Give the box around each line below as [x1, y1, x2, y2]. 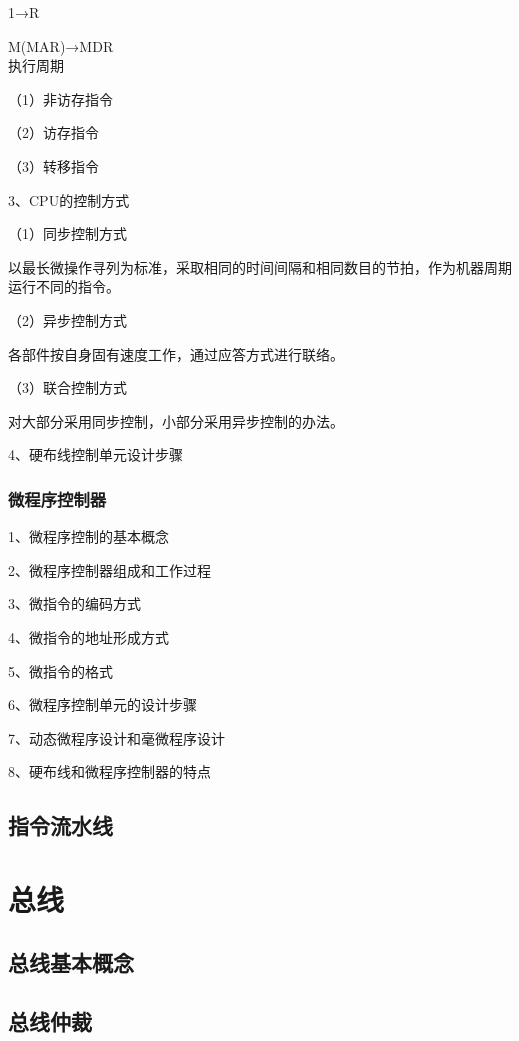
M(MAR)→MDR [8, 35, 114, 56]
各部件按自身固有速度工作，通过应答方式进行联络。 [8, 343, 344, 364]
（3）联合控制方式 [8, 377, 127, 398]
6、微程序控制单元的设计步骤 [8, 694, 197, 715]
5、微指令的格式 [8, 660, 113, 681]
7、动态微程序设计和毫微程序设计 [8, 727, 225, 748]
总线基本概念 [8, 947, 134, 978]
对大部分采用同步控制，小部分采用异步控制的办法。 [8, 410, 344, 431]
